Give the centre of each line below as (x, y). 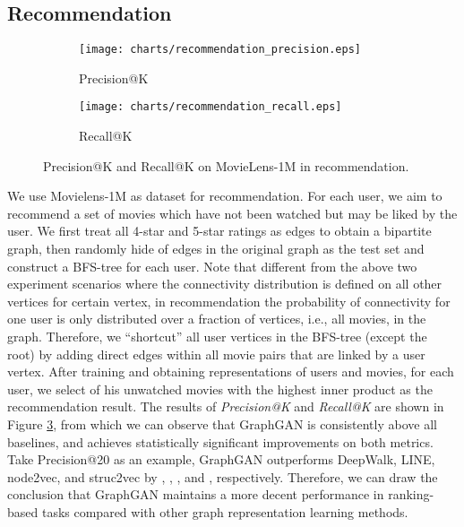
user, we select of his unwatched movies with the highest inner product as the (220, 389)
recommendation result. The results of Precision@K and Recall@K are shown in (226, 406)
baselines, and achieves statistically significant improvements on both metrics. (220, 441)
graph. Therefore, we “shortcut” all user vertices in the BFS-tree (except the (217, 337)
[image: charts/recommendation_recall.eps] (211, 107)
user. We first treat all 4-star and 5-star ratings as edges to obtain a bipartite (219, 231)
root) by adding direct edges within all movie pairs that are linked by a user (216, 354)
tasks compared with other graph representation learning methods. (225, 511)
